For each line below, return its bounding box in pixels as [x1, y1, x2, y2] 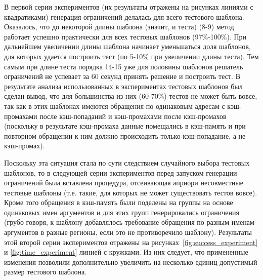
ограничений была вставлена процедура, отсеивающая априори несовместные [4, 177, 243, 188]
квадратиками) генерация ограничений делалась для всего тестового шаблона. [4, 11, 244, 22]
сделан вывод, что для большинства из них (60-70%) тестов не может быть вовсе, [4, 91, 257, 101]
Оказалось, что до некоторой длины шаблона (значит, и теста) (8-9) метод [4, 21, 234, 32]
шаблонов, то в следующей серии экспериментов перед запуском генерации [4, 167, 237, 178]
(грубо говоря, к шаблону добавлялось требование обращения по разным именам [4, 217, 254, 227]
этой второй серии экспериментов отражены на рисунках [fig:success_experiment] [4, 236, 258, 247]
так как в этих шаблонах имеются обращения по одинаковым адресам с [4, 100, 225, 111]
